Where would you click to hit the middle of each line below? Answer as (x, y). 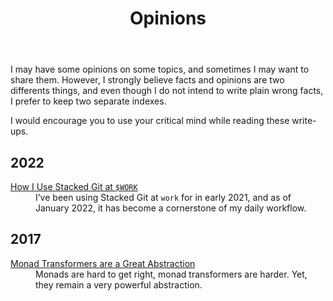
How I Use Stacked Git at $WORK (74, 186)
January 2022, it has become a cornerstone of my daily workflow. (171, 208)
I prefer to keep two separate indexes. (88, 101)
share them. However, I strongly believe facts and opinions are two (147, 80)
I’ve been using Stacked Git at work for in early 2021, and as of (163, 197)
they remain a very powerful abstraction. (119, 284)
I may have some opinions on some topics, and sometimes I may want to (160, 69)
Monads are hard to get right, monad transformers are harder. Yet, (171, 274)
